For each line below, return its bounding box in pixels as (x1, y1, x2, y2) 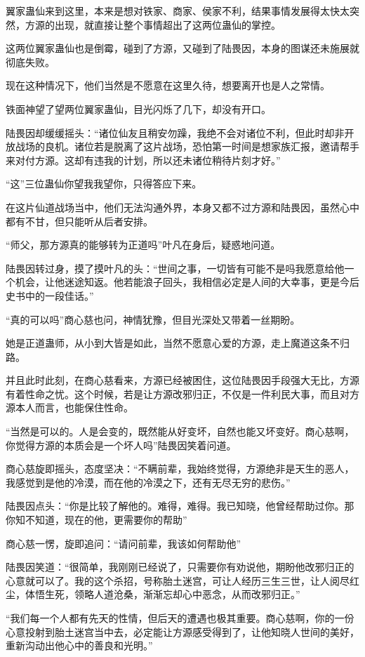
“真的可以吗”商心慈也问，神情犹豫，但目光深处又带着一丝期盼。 (6, 312, 300, 326)
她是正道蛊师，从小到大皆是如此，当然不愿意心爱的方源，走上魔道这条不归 (6, 336, 350, 350)
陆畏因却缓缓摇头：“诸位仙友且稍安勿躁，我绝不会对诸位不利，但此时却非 (6, 125, 345, 140)
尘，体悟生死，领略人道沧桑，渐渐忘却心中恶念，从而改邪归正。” (6, 587, 300, 602)
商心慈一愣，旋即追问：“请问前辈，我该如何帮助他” (6, 536, 241, 550)
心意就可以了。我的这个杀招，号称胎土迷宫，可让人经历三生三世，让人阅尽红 (6, 573, 359, 588)
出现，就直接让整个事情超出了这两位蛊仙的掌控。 (54, 17, 281, 32)
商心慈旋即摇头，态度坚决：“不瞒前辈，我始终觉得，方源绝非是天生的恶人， (6, 461, 354, 476)
